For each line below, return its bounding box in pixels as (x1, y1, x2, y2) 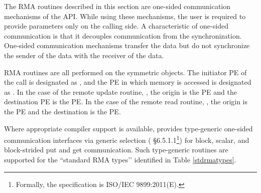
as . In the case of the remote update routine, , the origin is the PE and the (4, 86, 237, 97)
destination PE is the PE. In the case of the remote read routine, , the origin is (4, 96, 248, 107)
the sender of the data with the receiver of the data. (4, 50, 164, 60)
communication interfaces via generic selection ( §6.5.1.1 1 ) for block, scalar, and (4, 133, 249, 145)
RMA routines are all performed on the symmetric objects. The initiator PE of (4, 67, 247, 77)
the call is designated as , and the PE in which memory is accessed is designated (4, 77, 251, 87)
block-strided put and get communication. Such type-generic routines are (4, 144, 228, 155)
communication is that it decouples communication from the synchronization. (4, 30, 242, 41)
